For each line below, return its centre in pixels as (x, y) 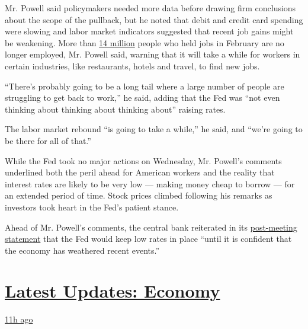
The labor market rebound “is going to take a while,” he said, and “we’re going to (154, 129)
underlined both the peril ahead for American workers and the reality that (140, 172)
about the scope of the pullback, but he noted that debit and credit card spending (154, 19)
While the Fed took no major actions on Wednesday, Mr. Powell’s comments (143, 160)
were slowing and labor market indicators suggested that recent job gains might (149, 31)
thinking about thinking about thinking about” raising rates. (115, 109)
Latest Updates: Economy (113, 291)
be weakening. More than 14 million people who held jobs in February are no (145, 42)
